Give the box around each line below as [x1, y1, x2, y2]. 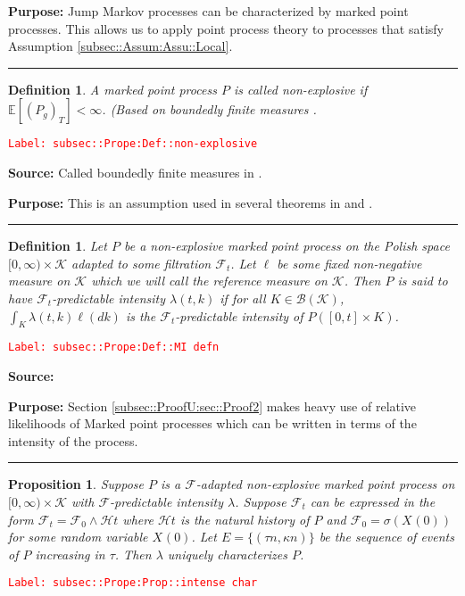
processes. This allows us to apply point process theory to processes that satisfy [8, 19, 444, 37]
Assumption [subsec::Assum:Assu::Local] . [8, 37, 233, 55]
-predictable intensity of [175, 306, 303, 325]
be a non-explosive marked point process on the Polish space [123, 236, 450, 255]
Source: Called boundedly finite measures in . [8, 163, 262, 182]
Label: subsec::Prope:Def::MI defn [8, 341, 220, 354]
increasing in [35, 544, 105, 563]
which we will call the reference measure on [91, 271, 328, 290]
